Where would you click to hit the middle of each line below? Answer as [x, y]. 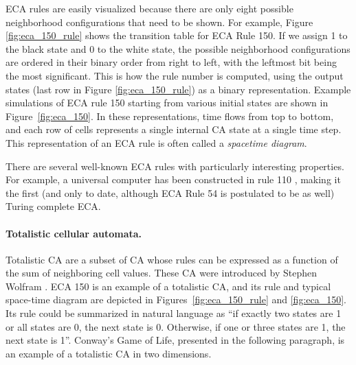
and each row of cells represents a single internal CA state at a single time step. [174, 129]
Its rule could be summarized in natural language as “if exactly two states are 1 [174, 313]
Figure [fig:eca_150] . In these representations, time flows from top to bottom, [170, 116]
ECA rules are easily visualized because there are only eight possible [149, 8]
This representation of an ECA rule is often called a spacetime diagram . [156, 142]
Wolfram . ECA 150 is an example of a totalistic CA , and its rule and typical [168, 286]
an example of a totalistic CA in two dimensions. [109, 353]
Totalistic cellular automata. [74, 233]
